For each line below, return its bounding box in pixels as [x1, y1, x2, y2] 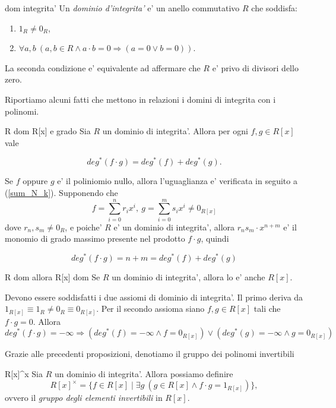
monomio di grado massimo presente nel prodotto [5, 232, 185, 245]
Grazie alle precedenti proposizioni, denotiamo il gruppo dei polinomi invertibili [5, 347, 294, 360]
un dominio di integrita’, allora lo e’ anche [112, 271, 265, 283]
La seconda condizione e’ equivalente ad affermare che [5, 61, 201, 74]
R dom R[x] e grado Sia [5, 125, 91, 137]
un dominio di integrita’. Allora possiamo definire [54, 367, 233, 379]
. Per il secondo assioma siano [96, 302, 205, 315]
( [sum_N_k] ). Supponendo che [5, 186, 118, 199]
